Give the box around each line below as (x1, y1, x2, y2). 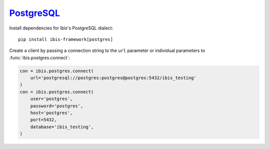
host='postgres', (30, 110, 73, 116)
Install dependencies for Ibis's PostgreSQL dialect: (9, 25, 113, 31)
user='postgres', (30, 96, 73, 102)
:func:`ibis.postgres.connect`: (9, 54, 70, 60)
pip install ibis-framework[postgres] (18, 36, 113, 42)
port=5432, (30, 117, 57, 122)
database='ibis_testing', (30, 124, 94, 129)
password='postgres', (30, 103, 83, 108)
